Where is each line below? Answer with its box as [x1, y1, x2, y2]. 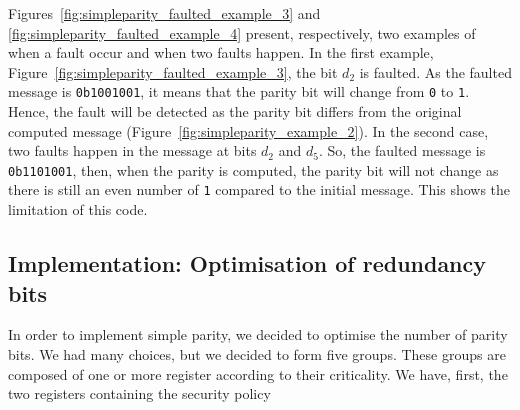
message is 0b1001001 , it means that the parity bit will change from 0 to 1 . [8, 81, 470, 102]
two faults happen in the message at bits [8, 140, 257, 161]
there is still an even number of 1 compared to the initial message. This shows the [8, 179, 511, 200]
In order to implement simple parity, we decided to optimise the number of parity [8, 324, 508, 345]
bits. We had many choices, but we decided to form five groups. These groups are [8, 343, 506, 364]
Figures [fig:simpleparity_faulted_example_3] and [8, 3, 321, 23]
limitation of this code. [8, 199, 148, 220]
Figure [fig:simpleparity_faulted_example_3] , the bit [8, 61, 338, 82]
